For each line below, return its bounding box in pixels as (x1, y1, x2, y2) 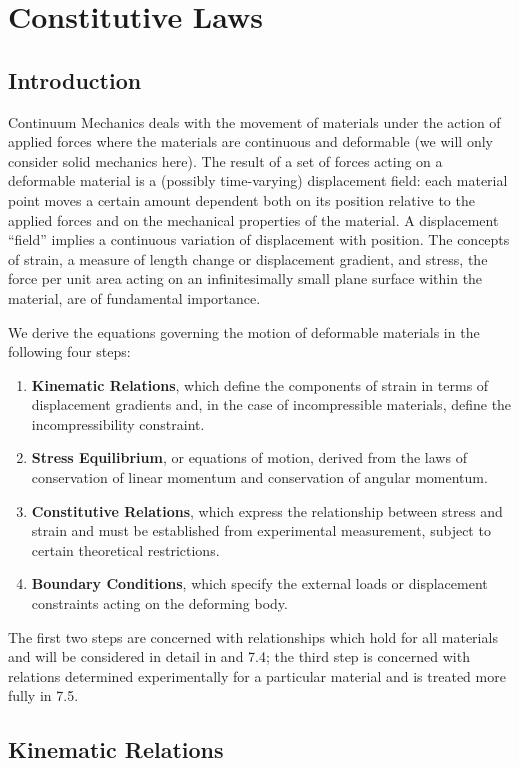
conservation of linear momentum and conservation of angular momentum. (31, 467, 488, 488)
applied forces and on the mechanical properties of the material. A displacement (8, 209, 499, 230)
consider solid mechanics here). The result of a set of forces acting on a (8, 150, 443, 171)
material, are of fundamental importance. (8, 287, 261, 308)
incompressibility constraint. (31, 413, 205, 434)
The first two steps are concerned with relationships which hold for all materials (8, 626, 498, 647)
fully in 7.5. (8, 685, 79, 706)
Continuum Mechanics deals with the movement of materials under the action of (8, 111, 501, 132)
